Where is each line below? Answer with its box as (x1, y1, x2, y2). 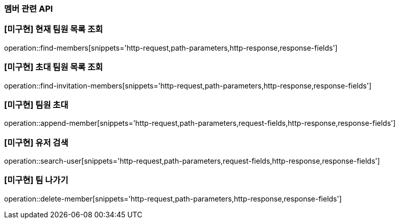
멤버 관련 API (4, 4, 53, 14)
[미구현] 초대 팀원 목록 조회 (4, 62, 103, 73)
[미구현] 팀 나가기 (4, 175, 68, 186)
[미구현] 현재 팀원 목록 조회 (4, 24, 103, 35)
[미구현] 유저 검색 (4, 137, 68, 148)
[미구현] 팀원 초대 (4, 99, 68, 110)
